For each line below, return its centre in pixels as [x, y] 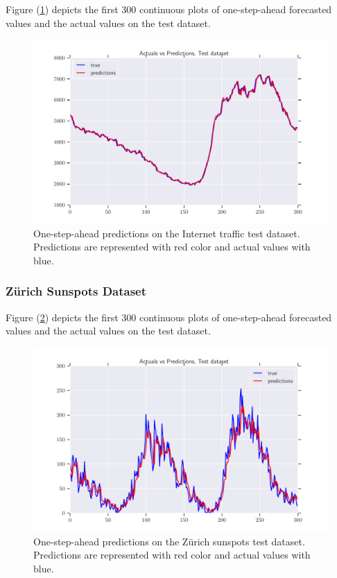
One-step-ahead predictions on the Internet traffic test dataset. [167, 233]
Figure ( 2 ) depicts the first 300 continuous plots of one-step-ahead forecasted [169, 317]
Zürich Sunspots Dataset [76, 291]
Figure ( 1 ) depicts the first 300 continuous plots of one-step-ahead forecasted [169, 9]
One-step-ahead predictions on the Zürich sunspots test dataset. [169, 541]
